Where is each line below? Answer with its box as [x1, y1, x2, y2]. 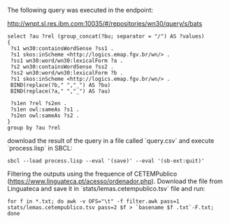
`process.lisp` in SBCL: [7, 144, 73, 152]
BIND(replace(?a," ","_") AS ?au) [10, 88, 111, 95]
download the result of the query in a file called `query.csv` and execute [7, 137, 215, 145]
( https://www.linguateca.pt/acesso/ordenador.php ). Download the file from [7, 177, 224, 185]
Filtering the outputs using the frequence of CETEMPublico [7, 170, 178, 178]
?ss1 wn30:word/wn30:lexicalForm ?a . [10, 57, 124, 64]
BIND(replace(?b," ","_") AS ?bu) [10, 82, 111, 89]
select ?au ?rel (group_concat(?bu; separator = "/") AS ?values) [7, 33, 205, 40]
